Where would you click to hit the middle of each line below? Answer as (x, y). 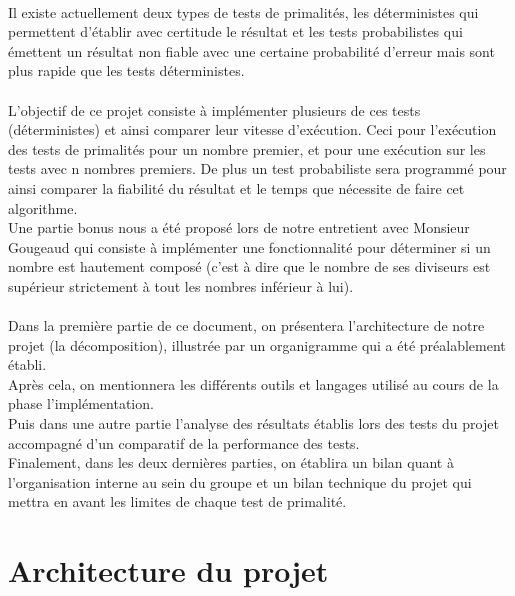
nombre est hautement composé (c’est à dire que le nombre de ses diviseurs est (249, 266)
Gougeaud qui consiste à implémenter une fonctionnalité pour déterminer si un (249, 246)
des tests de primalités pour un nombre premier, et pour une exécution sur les (247, 148)
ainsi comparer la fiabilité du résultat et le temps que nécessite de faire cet (236, 187)
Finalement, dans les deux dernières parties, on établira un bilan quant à (231, 462)
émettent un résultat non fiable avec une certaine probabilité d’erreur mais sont (251, 50)
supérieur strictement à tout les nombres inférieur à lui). (181, 285)
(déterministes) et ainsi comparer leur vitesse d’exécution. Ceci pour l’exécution (252, 129)
